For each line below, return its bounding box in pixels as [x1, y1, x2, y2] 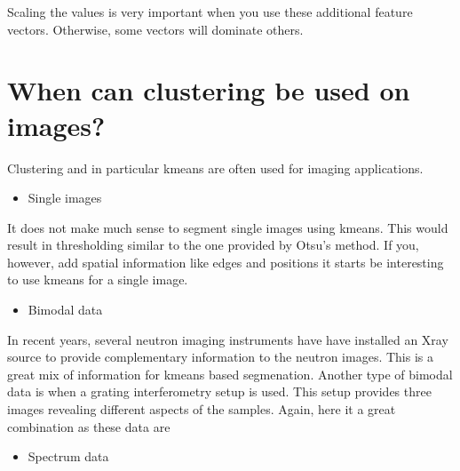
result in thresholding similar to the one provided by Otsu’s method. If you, [7, 235, 419, 254]
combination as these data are [7, 417, 171, 435]
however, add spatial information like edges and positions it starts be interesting [7, 252, 444, 271]
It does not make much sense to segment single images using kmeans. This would [7, 218, 448, 236]
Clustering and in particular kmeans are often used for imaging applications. [7, 158, 424, 177]
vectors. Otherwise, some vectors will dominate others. [7, 20, 304, 38]
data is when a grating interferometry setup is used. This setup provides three [7, 382, 432, 401]
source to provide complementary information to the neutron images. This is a [7, 347, 433, 366]
